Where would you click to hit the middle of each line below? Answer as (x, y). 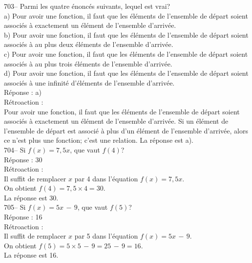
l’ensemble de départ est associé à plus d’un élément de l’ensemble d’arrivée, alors (126, 130)
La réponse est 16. (31, 255)
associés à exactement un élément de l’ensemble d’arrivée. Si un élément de (116, 121)
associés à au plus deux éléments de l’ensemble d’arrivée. (89, 44)
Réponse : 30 (23, 159)
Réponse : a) (23, 92)
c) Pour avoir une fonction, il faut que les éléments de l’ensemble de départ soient (126, 54)
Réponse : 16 (23, 217)
